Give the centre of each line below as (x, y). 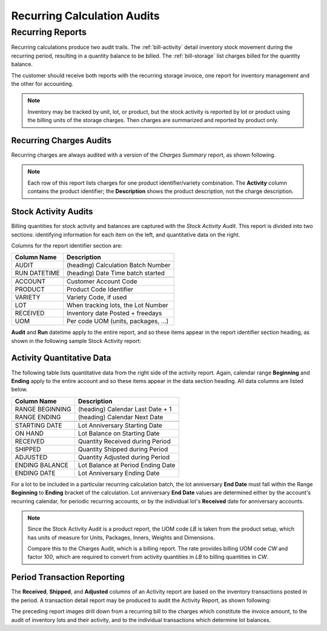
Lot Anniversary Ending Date (119, 473)
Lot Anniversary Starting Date (120, 425)
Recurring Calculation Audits (85, 16)
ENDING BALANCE (42, 465)
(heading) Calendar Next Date (121, 417)
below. (19, 390)
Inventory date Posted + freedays (114, 313)
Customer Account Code (102, 281)
